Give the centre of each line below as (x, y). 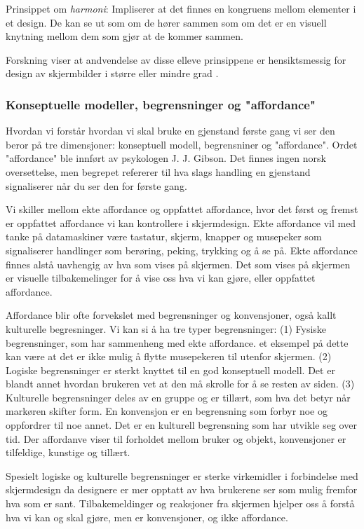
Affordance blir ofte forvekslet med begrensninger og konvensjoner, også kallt (171, 315)
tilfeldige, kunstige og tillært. (68, 452)
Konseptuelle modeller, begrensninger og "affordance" (161, 104)
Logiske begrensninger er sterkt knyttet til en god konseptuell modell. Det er (170, 370)
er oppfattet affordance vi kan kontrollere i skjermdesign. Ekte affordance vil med (181, 222)
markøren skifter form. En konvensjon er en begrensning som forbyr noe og (167, 411)
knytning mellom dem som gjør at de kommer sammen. (124, 36)
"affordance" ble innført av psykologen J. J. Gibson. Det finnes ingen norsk (166, 158)
